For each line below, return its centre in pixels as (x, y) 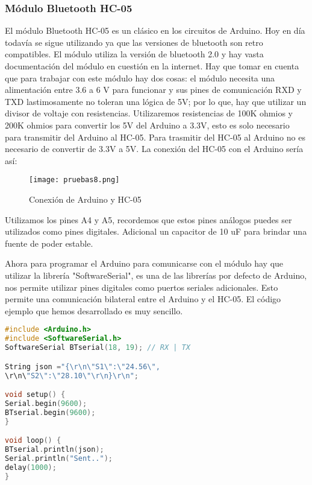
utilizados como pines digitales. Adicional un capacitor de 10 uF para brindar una (156, 231)
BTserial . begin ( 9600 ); (50, 412)
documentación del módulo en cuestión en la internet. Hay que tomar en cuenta (152, 66)
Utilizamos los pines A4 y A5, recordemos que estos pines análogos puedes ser (148, 219)
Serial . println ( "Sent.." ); (59, 458)
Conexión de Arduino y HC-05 (85, 199)
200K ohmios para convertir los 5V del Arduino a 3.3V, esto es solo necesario (147, 125)
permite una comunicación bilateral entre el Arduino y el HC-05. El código (143, 299)
